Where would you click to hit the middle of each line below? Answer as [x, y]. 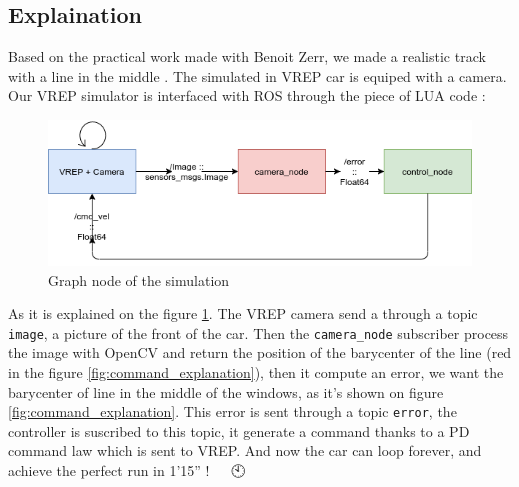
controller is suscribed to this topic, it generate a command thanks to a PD [239, 430]
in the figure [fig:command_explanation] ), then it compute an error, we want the [256, 371]
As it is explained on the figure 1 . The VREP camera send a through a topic [243, 313]
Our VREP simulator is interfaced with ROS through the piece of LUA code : [247, 95]
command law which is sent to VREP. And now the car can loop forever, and [245, 450]
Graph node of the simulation [139, 279]
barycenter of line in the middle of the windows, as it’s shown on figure [226, 391]
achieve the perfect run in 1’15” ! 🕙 [127, 470]
